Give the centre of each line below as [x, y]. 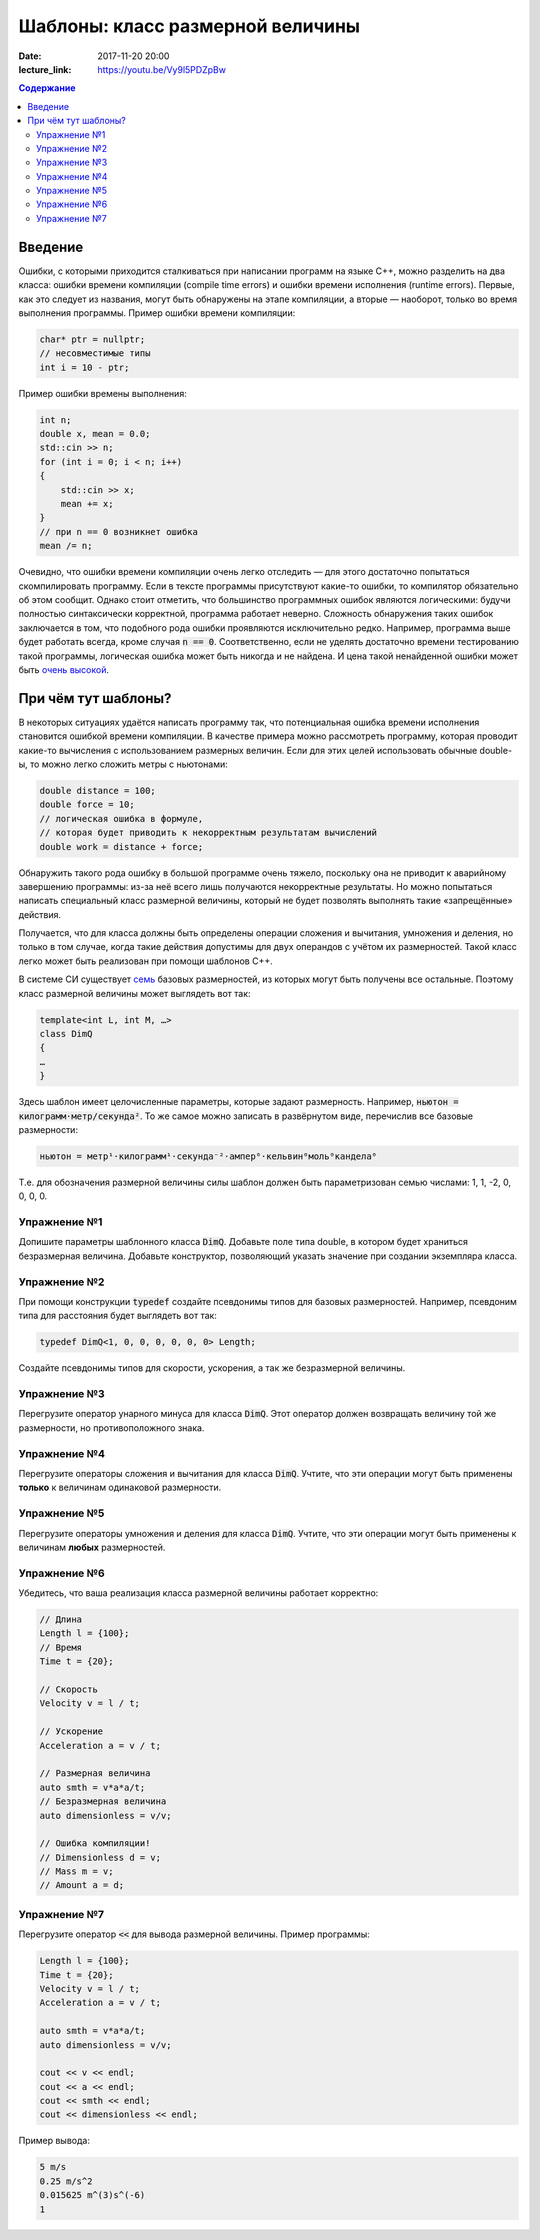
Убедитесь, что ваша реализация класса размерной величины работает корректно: [198, 1593]
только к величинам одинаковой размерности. [120, 1487]
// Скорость [69, 1689]
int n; [55, 419]
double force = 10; [87, 804]
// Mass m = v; [76, 1871]
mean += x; [87, 503]
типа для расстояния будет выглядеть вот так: [117, 1316]
